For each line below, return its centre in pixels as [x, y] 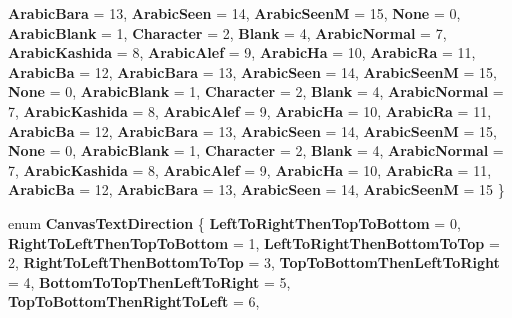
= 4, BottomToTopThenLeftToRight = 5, [149, 281]
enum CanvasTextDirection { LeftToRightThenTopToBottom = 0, [234, 222]
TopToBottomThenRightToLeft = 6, [134, 301]
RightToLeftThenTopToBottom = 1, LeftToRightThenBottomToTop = [254, 242]
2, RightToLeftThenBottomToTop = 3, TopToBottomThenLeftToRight [254, 262]
